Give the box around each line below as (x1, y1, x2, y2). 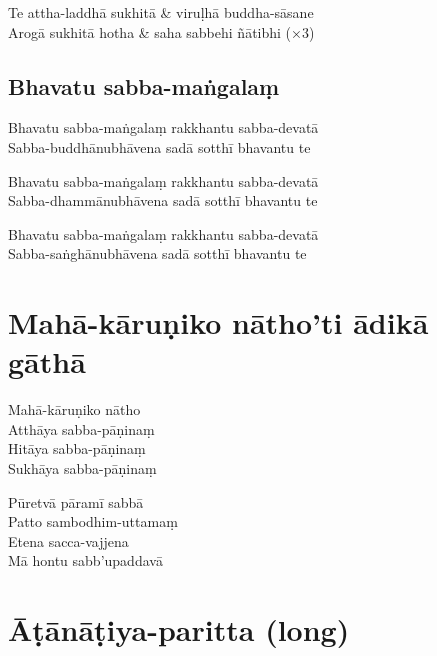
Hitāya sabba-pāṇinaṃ (8, 438, 146, 459)
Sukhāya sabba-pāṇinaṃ (8, 458, 157, 479)
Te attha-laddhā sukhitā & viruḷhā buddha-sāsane (8, 2, 314, 22)
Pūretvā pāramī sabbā (8, 491, 144, 512)
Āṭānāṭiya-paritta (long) (8, 609, 350, 650)
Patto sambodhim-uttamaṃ (8, 511, 178, 532)
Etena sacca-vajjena (8, 530, 129, 551)
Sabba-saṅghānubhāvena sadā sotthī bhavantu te (8, 243, 307, 264)
